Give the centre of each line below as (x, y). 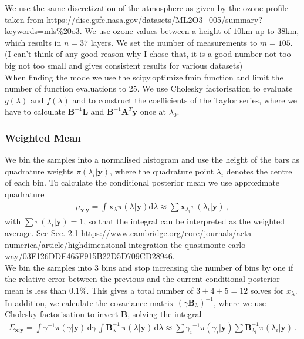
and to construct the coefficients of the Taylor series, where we (185, 100)
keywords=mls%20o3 (42, 31)
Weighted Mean (43, 137)
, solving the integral (165, 314)
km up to (258, 31)
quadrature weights (39, 171)
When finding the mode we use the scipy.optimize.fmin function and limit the (144, 77)
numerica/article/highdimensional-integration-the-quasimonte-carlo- (126, 244)
